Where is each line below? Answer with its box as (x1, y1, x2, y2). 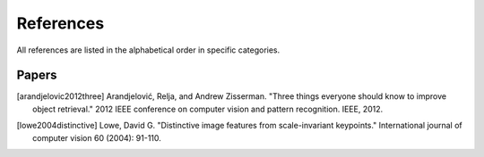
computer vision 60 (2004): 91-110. (32, 132, 161, 143)
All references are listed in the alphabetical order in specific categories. (16, 45, 281, 55)
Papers (16, 68, 57, 83)
